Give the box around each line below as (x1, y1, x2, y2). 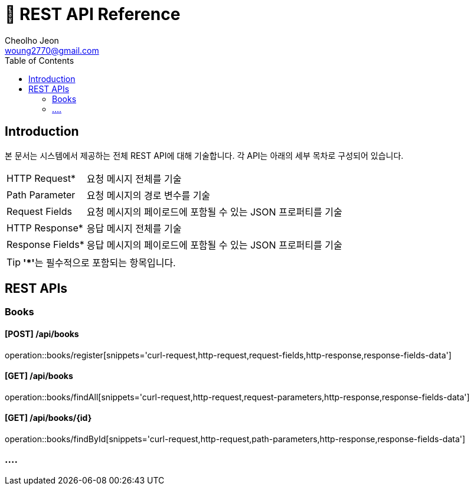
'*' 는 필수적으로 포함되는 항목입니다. (23, 256, 176, 269)
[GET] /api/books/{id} (5, 413, 92, 423)
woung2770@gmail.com (5, 45, 99, 55)
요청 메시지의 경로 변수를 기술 (86, 189, 211, 201)
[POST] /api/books (5, 329, 79, 339)
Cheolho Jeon (5, 35, 59, 45)
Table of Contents (5, 55, 74, 66)
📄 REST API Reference (5, 4, 181, 24)
